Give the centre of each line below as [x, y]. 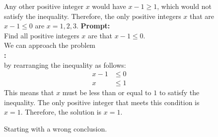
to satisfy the [179, 92]
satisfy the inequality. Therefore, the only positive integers [93, 16]
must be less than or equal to [107, 92]
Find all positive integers [42, 35]
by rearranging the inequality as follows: [65, 65]
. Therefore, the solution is [61, 112]
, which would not [184, 6]
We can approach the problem [50, 45]
